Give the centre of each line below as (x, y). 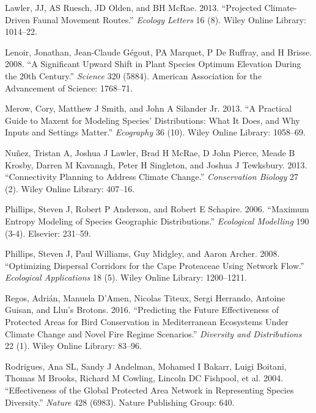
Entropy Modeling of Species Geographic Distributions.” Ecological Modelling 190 (157, 221)
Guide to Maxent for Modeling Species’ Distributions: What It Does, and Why (152, 120)
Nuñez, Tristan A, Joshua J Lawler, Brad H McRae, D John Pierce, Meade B (150, 152)
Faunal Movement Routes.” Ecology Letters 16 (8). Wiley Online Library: (169, 19)
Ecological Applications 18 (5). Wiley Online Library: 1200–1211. (126, 277)
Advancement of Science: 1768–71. (69, 88)
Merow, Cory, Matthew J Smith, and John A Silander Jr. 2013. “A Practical (149, 108)
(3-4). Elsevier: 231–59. (48, 233)
